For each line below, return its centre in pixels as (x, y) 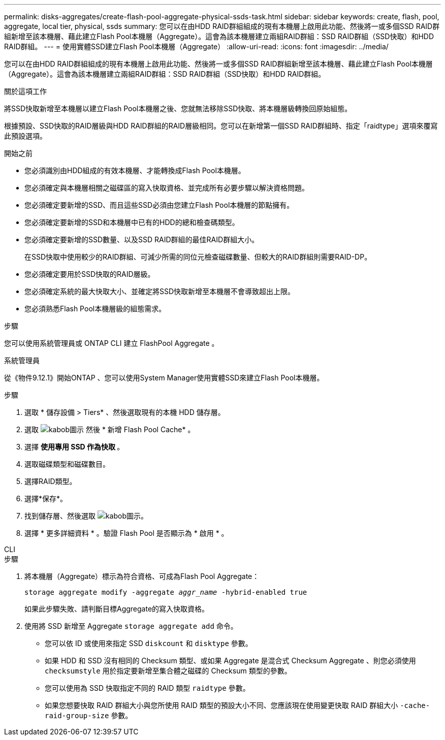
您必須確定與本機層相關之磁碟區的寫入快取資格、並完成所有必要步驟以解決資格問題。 (167, 188)
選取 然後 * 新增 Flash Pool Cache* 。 (110, 429)
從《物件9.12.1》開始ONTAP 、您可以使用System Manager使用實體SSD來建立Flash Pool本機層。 (164, 378)
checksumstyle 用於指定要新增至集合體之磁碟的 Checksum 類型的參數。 (168, 671)
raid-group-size (77, 716)
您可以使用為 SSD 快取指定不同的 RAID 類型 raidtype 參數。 (147, 688)
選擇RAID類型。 (51, 481)
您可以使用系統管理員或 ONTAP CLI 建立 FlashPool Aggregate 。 (112, 343)
